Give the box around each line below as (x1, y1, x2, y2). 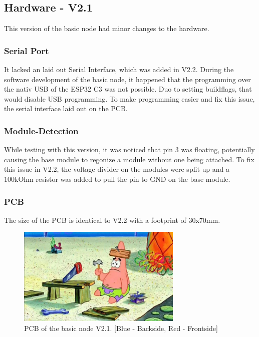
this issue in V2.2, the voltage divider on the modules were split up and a (4, 164, 230, 174)
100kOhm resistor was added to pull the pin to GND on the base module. (4, 173, 230, 184)
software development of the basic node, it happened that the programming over (4, 74, 251, 84)
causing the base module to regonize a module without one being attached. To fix (4, 154, 254, 164)
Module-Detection (4, 124, 79, 137)
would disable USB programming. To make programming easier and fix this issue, (4, 93, 255, 104)
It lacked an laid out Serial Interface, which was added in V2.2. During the (4, 64, 234, 75)
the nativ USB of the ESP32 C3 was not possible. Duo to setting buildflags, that (4, 84, 252, 94)
